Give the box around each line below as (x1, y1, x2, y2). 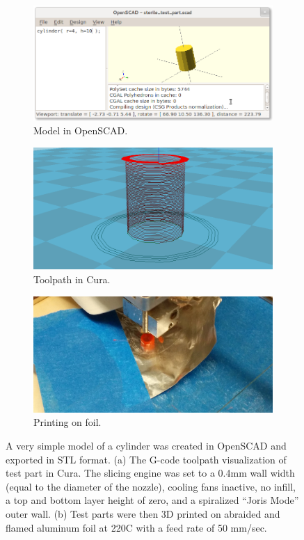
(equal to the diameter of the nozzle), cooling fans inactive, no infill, (6, 479, 296, 493)
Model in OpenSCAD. (33, 123, 128, 138)
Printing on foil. (33, 415, 102, 429)
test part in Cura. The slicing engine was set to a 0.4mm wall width (6, 466, 295, 480)
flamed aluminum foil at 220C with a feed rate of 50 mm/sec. (6, 520, 267, 534)
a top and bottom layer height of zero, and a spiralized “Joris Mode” (6, 493, 299, 507)
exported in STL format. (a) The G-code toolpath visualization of (6, 452, 287, 466)
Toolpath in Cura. (33, 272, 111, 287)
